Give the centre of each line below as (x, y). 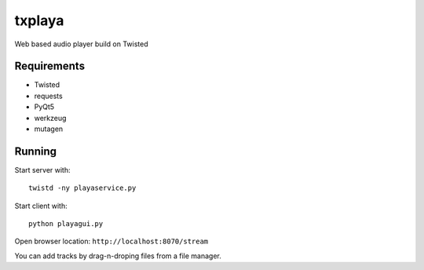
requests (48, 96)
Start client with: (41, 206)
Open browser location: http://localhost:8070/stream (111, 241)
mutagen (49, 129)
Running (36, 151)
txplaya (39, 20)
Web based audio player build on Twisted (81, 44)
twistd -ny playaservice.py (82, 188)
